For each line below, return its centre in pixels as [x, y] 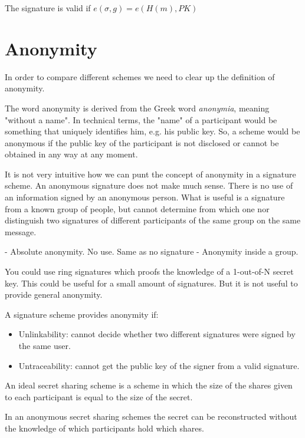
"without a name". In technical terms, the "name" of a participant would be [141, 119]
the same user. [45, 345]
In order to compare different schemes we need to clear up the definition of [140, 76]
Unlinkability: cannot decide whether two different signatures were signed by [157, 334]
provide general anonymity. [54, 294]
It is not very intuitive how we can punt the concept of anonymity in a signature [150, 174]
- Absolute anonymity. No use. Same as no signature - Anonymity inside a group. [152, 251]
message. [21, 231]
